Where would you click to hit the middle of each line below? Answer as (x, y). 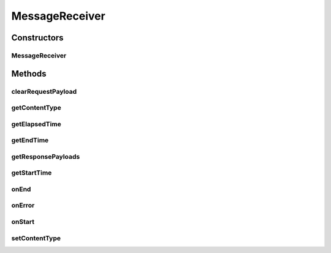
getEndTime (30, 140)
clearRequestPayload (44, 91)
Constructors (37, 38)
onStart (23, 222)
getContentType (36, 108)
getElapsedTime (36, 124)
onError (23, 205)
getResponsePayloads (46, 156)
